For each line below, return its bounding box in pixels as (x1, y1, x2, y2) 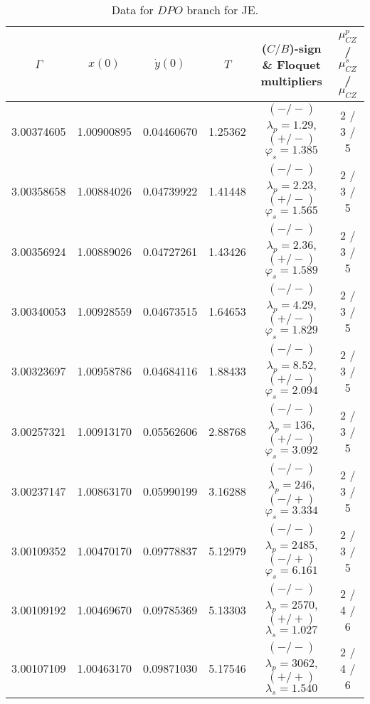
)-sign (289, 39, 322, 56)
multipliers (260, 72, 322, 89)
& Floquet (262, 55, 321, 73)
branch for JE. (186, 1, 259, 18)
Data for (111, 1, 154, 18)
